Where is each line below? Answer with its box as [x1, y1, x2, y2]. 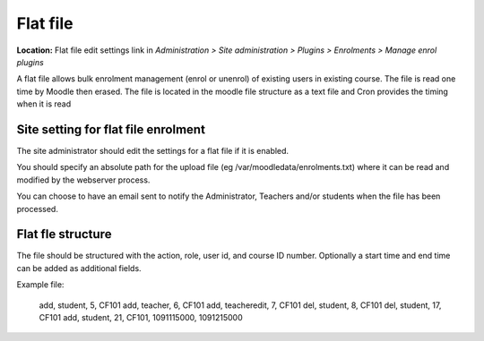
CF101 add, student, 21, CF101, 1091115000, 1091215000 [39, 312, 243, 323]
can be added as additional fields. [16, 262, 143, 273]
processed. [16, 203, 58, 214]
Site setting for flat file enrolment [16, 122, 206, 137]
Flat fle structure [16, 226, 112, 242]
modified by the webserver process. [16, 175, 151, 185]
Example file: [16, 279, 65, 290]
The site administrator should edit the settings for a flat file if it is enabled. [16, 146, 290, 157]
